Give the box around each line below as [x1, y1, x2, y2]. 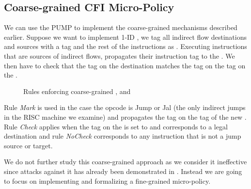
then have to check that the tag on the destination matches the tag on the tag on [4, 60, 246, 70]
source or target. [4, 140, 53, 150]
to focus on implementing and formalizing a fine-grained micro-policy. [4, 175, 211, 186]
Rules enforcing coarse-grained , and [23, 86, 131, 96]
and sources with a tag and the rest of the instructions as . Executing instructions [4, 41, 247, 51]
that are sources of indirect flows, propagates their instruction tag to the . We [4, 50, 235, 61]
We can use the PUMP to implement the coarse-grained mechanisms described [4, 22, 237, 32]
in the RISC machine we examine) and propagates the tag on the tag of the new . [4, 111, 247, 122]
